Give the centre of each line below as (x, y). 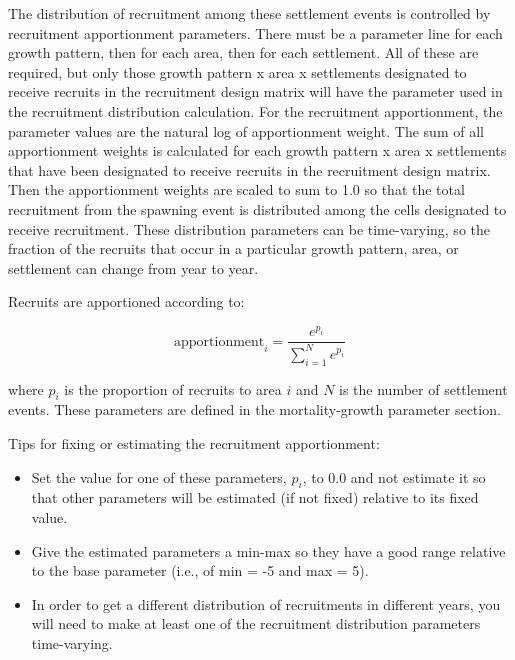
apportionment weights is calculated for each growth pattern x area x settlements (257, 150)
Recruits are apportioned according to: (126, 301)
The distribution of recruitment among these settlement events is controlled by (249, 13)
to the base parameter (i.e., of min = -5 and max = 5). (200, 570)
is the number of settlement (423, 388)
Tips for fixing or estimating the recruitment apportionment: (194, 442)
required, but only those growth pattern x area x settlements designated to (237, 71)
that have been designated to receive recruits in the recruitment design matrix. (249, 169)
